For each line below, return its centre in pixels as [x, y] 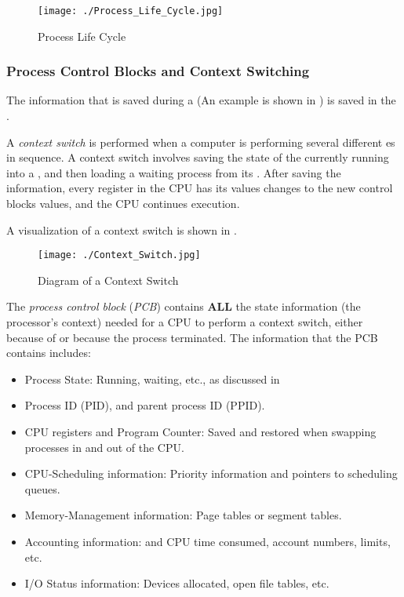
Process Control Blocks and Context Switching [158, 71]
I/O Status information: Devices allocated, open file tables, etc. [177, 583]
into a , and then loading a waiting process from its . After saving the [174, 172]
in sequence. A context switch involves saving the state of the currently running [198, 157]
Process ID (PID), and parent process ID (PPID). [145, 405]
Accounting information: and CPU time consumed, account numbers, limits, [207, 541]
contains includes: [49, 353]
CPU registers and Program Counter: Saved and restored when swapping [200, 432]
